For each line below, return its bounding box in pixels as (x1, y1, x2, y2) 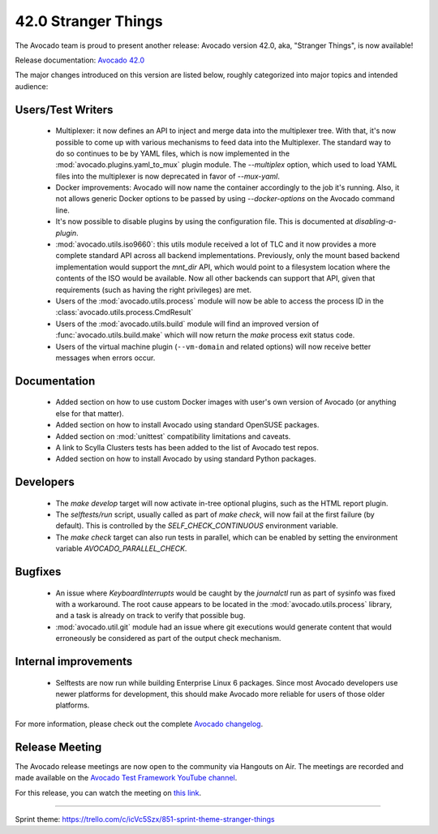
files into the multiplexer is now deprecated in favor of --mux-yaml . (55, 171, 280, 181)
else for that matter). (55, 408, 125, 418)
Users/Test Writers (15, 102, 114, 117)
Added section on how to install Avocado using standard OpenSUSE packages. (55, 420, 320, 430)
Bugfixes (15, 565, 62, 579)
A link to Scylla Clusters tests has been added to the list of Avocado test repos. (55, 442, 320, 452)
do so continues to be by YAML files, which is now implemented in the (55, 148, 290, 158)
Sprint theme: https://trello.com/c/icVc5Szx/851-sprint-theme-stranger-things (15, 814, 275, 823)
